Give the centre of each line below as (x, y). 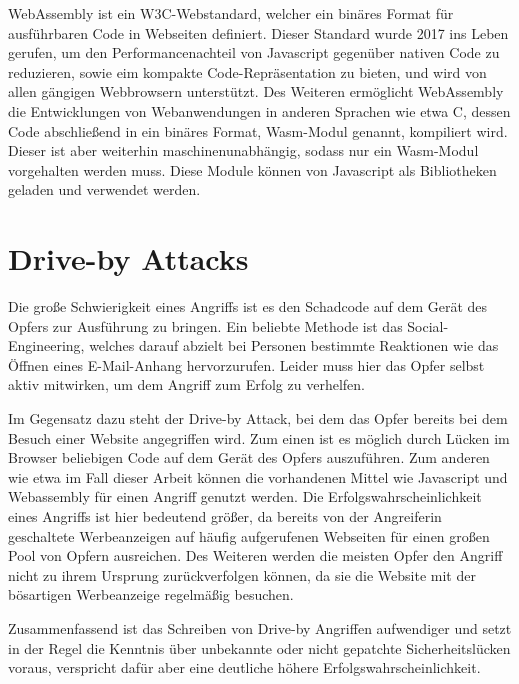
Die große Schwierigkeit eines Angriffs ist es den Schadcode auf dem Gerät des (248, 306)
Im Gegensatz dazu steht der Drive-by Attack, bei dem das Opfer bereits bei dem (258, 418)
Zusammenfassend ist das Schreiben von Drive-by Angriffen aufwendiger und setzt (260, 627)
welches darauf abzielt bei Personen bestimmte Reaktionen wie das (294, 345)
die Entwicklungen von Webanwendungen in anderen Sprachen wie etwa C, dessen (259, 110)
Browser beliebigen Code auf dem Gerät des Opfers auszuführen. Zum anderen (249, 457)
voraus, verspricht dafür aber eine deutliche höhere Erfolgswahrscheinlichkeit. (244, 667)
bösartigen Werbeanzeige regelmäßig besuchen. (151, 594)
